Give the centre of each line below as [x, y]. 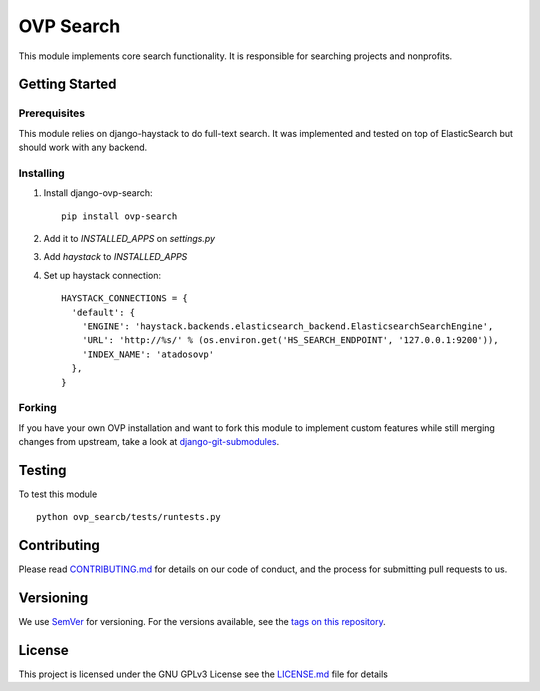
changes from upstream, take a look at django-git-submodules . [149, 442]
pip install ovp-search [119, 216]
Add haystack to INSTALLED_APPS [115, 257]
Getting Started [67, 84]
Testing [42, 470]
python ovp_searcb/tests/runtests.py [129, 517]
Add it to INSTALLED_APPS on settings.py [129, 239]
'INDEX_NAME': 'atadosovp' [148, 354]
